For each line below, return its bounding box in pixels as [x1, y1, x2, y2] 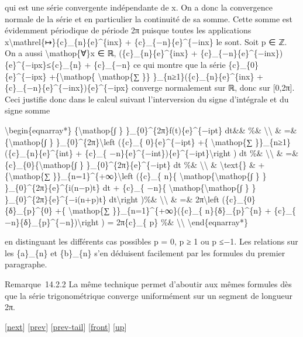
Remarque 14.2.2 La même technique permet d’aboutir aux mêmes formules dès [5, 278, 292, 290]
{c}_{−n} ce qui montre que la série [93, 58, 226, 70]
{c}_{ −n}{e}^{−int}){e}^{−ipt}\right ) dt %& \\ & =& [84, 147, 299, 159]
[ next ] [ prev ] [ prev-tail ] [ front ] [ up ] [5, 320, 127, 332]
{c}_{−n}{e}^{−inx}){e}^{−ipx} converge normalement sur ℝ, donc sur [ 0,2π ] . [5, 81, 295, 94]
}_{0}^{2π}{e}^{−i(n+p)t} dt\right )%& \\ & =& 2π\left [5, 192, 219, 205]
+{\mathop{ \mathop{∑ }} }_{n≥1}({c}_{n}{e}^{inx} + [49, 70, 263, 82]
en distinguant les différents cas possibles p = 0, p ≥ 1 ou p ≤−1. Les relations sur [5, 235, 298, 247]
